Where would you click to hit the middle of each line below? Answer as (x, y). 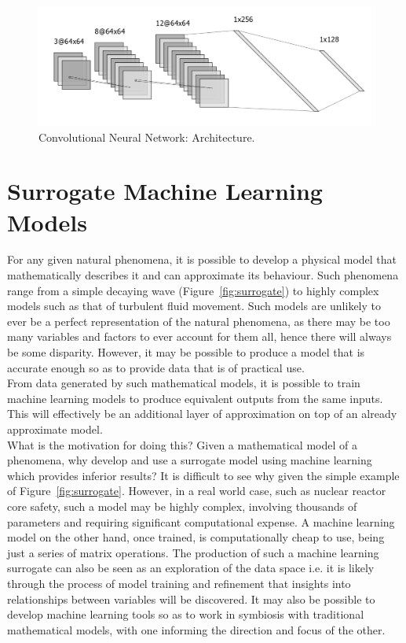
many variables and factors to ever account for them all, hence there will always (199, 336)
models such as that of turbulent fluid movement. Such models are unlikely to (194, 306)
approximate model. (55, 429)
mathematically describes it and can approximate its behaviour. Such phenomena (203, 275)
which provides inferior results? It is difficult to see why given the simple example (203, 475)
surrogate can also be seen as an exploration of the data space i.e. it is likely (191, 568)
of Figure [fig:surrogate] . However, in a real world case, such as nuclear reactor (197, 491)
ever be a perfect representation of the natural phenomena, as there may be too (199, 321)
